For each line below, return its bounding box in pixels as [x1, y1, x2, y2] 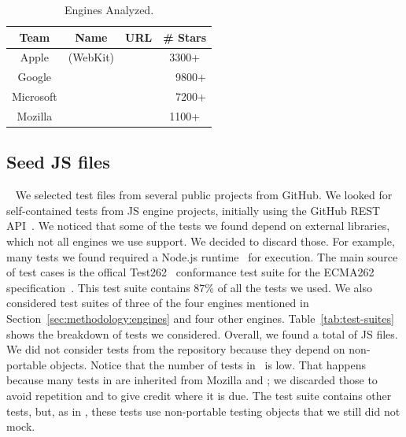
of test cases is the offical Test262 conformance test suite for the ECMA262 [6, 264, 375, 280]
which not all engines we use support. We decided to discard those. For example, [6, 233, 395, 250]
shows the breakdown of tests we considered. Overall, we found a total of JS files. [6, 325, 398, 342]
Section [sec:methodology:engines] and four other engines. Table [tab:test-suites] [6, 310, 394, 327]
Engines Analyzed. [64, 2, 154, 17]
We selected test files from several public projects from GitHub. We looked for [15, 187, 393, 203]
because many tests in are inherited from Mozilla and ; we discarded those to [6, 372, 378, 388]
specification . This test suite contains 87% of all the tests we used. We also [6, 279, 372, 295]
